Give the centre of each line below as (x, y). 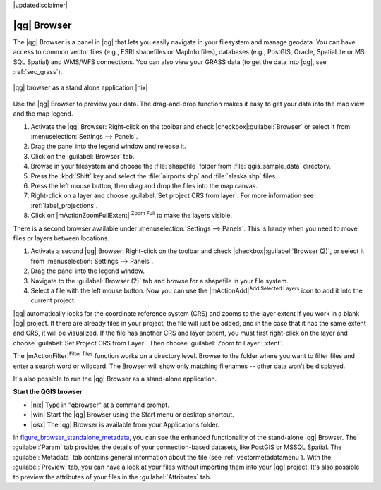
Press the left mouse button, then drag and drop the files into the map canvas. (144, 185)
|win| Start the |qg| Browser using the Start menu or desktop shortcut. (132, 415)
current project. (53, 300)
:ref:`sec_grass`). (38, 72)
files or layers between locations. (61, 238)
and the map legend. (43, 114)
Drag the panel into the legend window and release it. (108, 146)
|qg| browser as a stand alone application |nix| (80, 87)
